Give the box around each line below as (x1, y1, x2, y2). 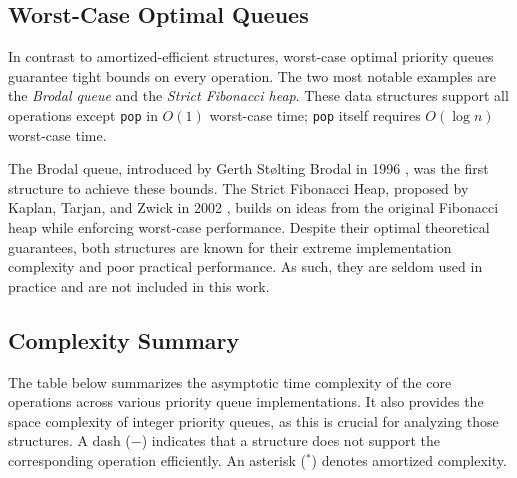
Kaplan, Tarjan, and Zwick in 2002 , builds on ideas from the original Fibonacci (8, 197, 499, 218)
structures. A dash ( (8, 430, 131, 451)
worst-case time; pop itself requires (209, 104, 421, 125)
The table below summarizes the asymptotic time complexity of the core (8, 371, 452, 392)
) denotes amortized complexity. (311, 449, 507, 470)
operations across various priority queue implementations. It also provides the (8, 391, 484, 412)
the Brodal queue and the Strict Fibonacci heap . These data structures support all (8, 85, 509, 106)
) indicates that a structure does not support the (141, 430, 441, 451)
